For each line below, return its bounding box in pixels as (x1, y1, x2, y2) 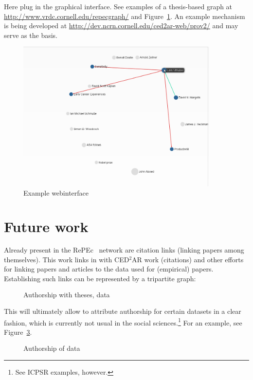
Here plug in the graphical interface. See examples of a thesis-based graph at (4, 1, 233, 11)
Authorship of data (23, 343, 80, 353)
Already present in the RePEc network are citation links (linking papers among (4, 245, 244, 255)
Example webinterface (23, 188, 89, 198)
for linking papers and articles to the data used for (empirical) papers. (4, 264, 214, 274)
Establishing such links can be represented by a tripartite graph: (4, 273, 196, 283)
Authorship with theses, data (23, 290, 110, 300)
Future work (4, 217, 89, 236)
